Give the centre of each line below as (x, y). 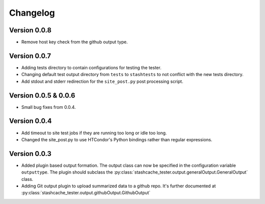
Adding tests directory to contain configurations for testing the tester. (91, 67)
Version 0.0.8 (30, 30)
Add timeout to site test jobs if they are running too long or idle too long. (94, 133)
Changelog (32, 13)
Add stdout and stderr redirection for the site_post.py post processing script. (102, 81)
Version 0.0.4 (30, 121)
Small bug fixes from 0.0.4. (49, 107)
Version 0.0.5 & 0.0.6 (42, 95)
